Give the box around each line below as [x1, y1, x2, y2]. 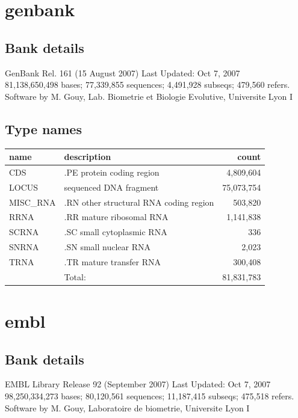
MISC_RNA [9, 195, 56, 208]
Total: [64, 270, 86, 283]
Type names [5, 119, 82, 138]
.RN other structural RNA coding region [64, 195, 214, 208]
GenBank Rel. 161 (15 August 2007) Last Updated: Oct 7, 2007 [5, 66, 240, 79]
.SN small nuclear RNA [64, 241, 151, 253]
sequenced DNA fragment [64, 180, 159, 193]
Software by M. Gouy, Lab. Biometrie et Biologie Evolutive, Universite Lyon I [5, 90, 293, 102]
